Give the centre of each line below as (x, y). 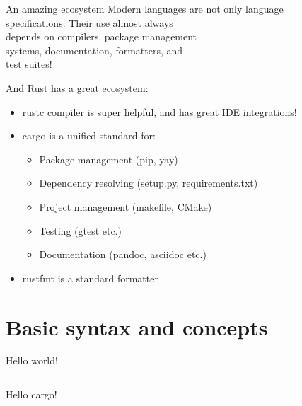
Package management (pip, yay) (109, 159)
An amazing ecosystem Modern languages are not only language (145, 8)
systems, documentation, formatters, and (94, 50)
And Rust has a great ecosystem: (77, 87)
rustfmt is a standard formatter (90, 278)
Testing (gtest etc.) (81, 230)
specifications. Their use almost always (89, 22)
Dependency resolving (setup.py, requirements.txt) (149, 183)
